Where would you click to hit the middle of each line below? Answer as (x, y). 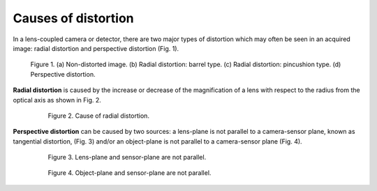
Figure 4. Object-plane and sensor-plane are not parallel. (130, 173)
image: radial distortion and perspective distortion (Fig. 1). (96, 48)
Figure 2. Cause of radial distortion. (99, 116)
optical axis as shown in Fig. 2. (57, 100)
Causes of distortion (73, 18)
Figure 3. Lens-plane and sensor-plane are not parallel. (127, 158)
